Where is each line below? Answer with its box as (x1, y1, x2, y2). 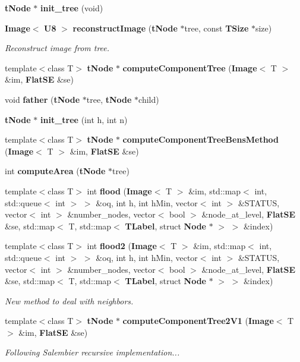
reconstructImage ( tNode (72, 21, 178, 34)
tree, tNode (86, 93, 132, 105)
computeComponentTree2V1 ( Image (122, 314, 274, 327)
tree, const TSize (184, 21, 249, 34)
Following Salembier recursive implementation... (5, 346, 180, 358)
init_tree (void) (40, 2, 103, 14)
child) (138, 93, 159, 105)
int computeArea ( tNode (5, 165, 106, 177)
